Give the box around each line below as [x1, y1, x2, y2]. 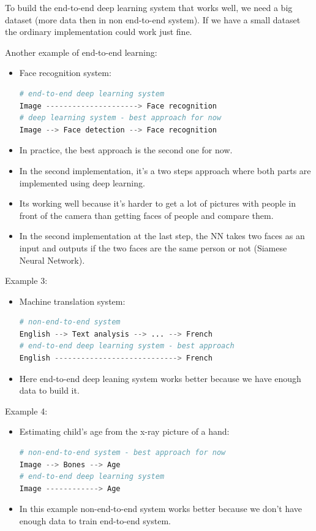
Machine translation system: [19, 294, 126, 307]
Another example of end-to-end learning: [5, 45, 157, 58]
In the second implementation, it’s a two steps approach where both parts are [19, 164, 311, 177]
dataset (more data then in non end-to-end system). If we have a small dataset [5, 13, 301, 26]
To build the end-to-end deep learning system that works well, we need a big [5, 1, 293, 13]
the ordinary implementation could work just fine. [5, 25, 192, 38]
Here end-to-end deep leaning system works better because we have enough [19, 372, 301, 384]
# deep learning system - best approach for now [19, 113, 222, 123]
